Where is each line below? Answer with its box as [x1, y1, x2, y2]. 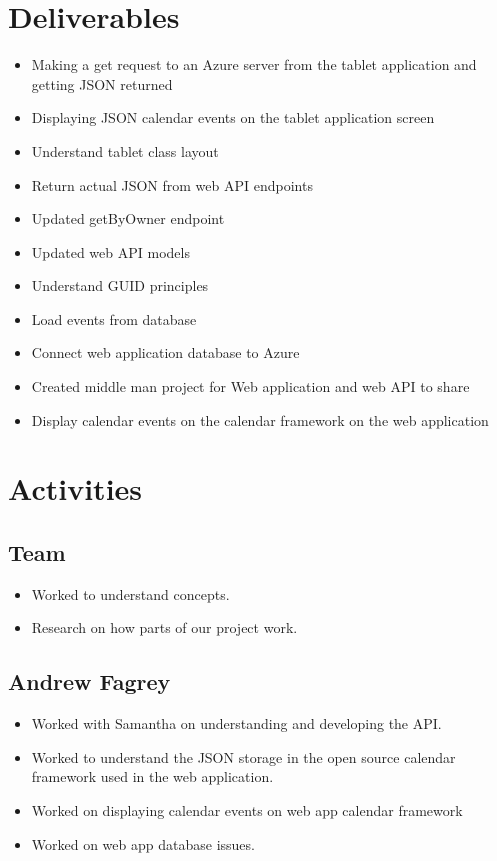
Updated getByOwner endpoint [31, 208, 225, 229]
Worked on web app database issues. [31, 833, 255, 854]
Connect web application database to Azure [31, 342, 300, 363]
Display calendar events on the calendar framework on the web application [31, 409, 489, 430]
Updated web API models [31, 241, 190, 262]
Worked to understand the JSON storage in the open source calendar [31, 746, 456, 767]
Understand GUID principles [31, 275, 209, 296]
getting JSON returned [31, 73, 173, 94]
